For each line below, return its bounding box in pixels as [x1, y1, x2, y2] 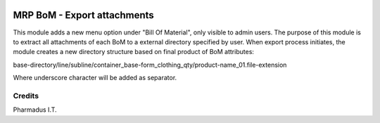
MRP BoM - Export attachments [13, 9, 154, 21]
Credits [13, 91, 39, 101]
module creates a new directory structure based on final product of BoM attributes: [13, 48, 255, 56]
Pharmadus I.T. [13, 105, 57, 114]
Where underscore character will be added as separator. [13, 74, 177, 82]
